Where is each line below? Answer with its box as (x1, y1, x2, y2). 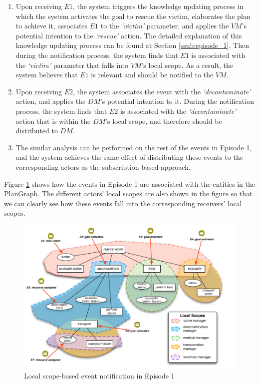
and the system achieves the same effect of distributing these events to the (15, 152, 243, 162)
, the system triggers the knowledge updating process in (73, 1, 244, 11)
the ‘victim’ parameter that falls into (15, 59, 129, 70)
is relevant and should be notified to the (91, 69, 214, 80)
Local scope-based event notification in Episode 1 (24, 371, 175, 381)
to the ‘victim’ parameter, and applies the (100, 20, 229, 31)
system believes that (15, 69, 78, 80)
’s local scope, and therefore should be (105, 115, 222, 126)
